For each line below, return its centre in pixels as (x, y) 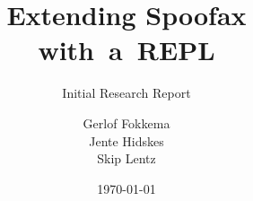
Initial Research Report (126, 93)
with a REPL (126, 50)
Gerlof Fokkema (126, 122)
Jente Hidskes (126, 140)
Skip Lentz (126, 158)
